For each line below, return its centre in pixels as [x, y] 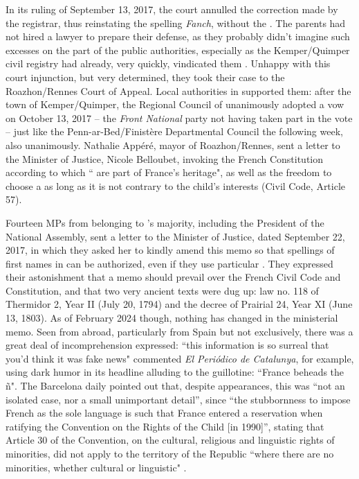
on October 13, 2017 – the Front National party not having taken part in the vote [179, 117]
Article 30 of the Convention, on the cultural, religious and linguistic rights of [170, 440]
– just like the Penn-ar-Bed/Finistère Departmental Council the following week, [174, 131]
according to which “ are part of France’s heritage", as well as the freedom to [169, 172]
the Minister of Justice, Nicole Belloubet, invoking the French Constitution [165, 158]
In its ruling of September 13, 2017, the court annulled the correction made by [172, 9]
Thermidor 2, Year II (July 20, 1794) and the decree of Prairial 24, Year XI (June [179, 304]
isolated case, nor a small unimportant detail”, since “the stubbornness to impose [178, 399]
